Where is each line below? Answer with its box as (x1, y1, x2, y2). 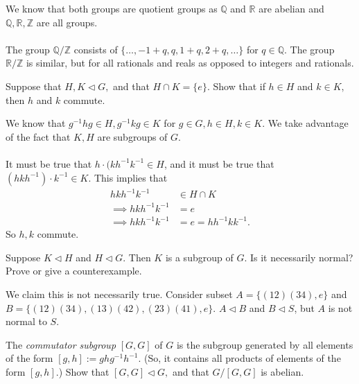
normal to (6, 314, 47, 329)
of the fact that (6, 129, 71, 143)
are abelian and (259, 1, 324, 15)
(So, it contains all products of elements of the (144, 351, 341, 365)
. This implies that (88, 170, 168, 184)
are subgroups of (97, 129, 168, 143)
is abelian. (261, 364, 304, 378)
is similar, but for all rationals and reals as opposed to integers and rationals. (26, 55, 354, 70)
